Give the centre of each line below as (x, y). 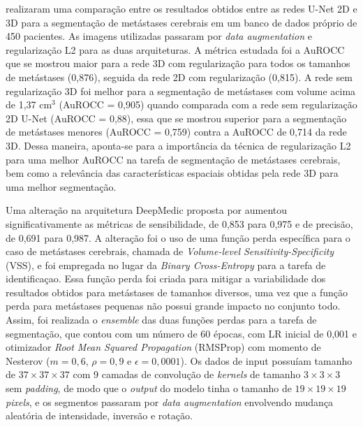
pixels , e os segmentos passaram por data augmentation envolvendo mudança (170, 401)
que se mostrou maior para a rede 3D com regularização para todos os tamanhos (178, 63)
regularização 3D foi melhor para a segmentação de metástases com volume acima (181, 91)
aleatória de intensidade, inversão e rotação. (99, 415)
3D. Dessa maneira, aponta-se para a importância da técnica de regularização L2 (178, 145)
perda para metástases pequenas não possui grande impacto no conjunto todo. (173, 306)
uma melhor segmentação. (61, 186)
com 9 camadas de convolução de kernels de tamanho (187, 374)
